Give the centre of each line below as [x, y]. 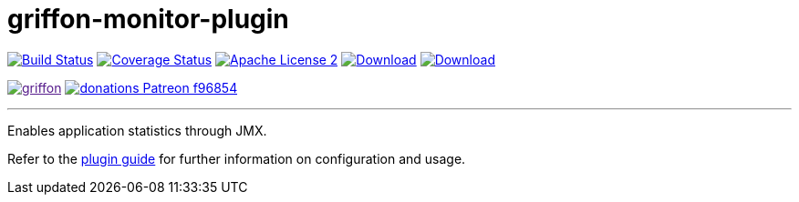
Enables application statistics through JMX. [137, 130]
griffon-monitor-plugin [148, 19]
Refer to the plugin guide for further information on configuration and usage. [237, 158]
